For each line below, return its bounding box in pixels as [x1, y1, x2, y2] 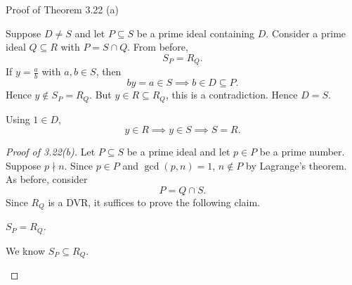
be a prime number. [259, 144, 345, 159]
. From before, [127, 39, 188, 54]
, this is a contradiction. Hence [165, 87, 298, 102]
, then [96, 64, 122, 79]
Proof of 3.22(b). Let [6, 144, 96, 159]
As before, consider [6, 172, 88, 186]
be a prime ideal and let [126, 144, 230, 159]
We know [6, 243, 45, 258]
